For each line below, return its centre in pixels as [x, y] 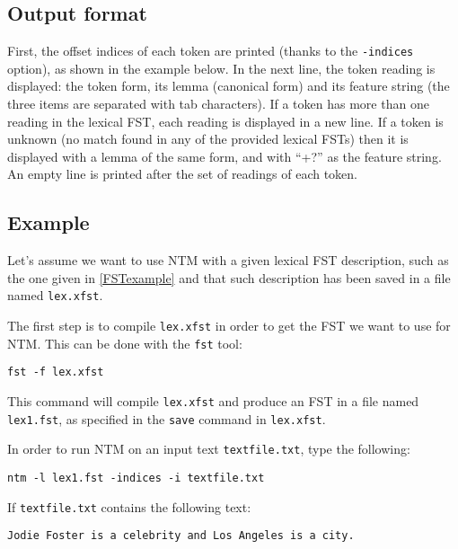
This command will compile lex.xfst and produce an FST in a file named [213, 401]
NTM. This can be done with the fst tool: [125, 343]
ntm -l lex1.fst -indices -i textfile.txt [136, 478]
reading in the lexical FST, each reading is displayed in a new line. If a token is [225, 121]
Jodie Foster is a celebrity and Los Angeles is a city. [181, 536]
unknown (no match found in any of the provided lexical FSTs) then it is [208, 139]
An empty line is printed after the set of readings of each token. [182, 174]
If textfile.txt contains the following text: [129, 506]
